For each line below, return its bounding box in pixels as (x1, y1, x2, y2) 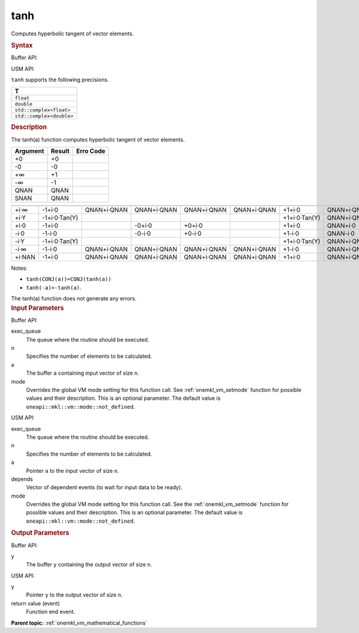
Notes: (11, 264, 28, 272)
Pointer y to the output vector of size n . (26, 591, 123, 599)
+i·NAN (14, 253, 35, 261)
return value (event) (11, 599, 60, 607)
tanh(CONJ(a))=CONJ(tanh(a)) (26, 276, 112, 283)
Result (51, 147, 70, 155)
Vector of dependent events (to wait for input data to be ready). (26, 484, 182, 491)
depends (11, 475, 33, 483)
